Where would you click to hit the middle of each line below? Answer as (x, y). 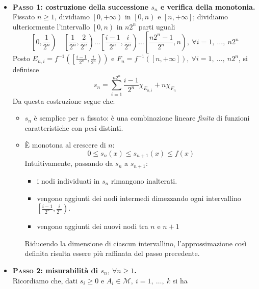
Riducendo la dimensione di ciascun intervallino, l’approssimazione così (136, 243)
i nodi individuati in (68, 180)
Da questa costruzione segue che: (64, 100)
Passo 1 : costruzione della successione (80, 6)
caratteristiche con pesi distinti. (74, 127)
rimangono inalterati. (144, 180)
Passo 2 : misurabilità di (55, 270)
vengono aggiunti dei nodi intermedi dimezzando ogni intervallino (139, 198)
